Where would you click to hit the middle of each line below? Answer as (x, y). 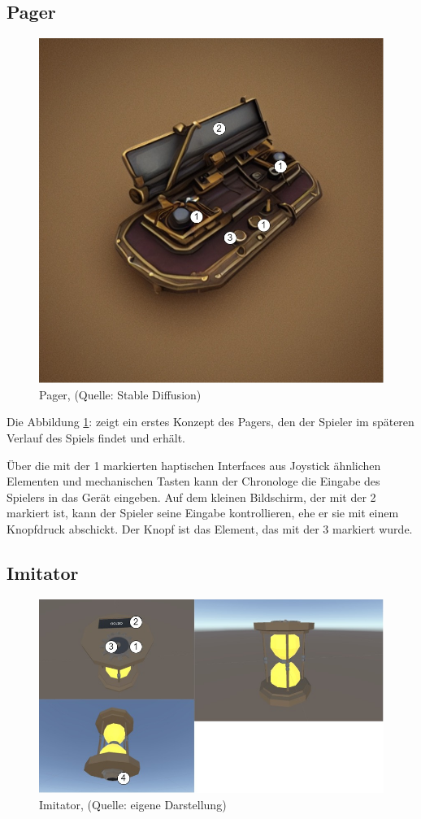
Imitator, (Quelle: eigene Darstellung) (133, 804)
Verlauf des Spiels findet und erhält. (96, 437)
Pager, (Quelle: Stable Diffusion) (120, 394)
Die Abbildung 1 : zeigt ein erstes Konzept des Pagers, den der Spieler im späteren (210, 422)
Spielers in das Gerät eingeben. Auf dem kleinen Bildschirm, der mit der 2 (191, 497)
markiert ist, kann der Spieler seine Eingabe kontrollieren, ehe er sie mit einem (203, 513)
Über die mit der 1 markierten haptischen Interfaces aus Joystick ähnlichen (194, 465)
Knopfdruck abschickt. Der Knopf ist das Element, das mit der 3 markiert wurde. (210, 528)
